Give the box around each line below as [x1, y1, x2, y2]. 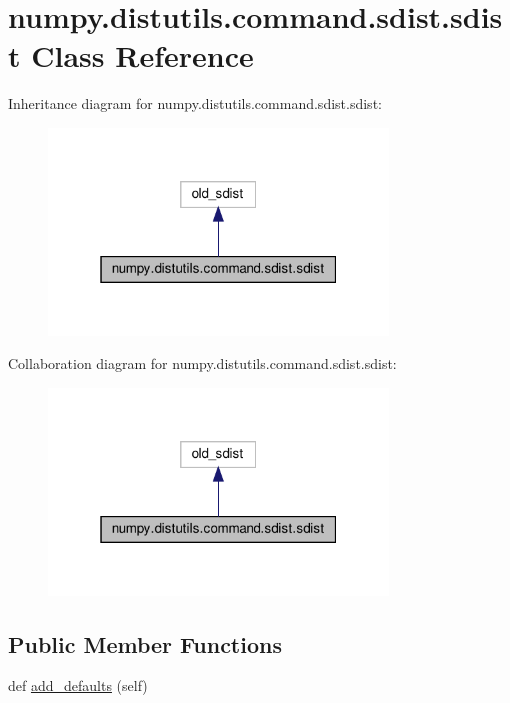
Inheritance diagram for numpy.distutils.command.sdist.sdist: [8, 93, 382, 114]
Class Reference [31, 35, 254, 76]
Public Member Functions [8, 628, 282, 659]
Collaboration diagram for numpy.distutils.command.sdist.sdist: [8, 353, 397, 374]
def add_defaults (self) [8, 675, 148, 696]
